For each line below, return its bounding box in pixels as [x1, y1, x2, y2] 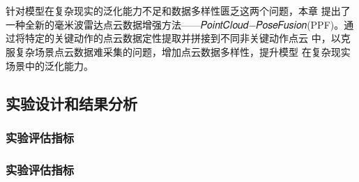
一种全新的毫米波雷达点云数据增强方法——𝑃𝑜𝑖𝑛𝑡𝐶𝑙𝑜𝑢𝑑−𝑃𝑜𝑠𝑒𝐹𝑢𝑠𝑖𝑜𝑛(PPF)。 [6, 17, 344, 31]
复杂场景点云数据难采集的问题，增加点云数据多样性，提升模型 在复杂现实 [15, 44, 351, 59]
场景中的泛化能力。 [6, 58, 93, 73]
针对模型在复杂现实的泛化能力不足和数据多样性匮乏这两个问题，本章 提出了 [6, 3, 351, 18]
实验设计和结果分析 [6, 92, 137, 114]
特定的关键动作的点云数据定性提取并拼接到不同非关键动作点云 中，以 [24, 31, 341, 45]
